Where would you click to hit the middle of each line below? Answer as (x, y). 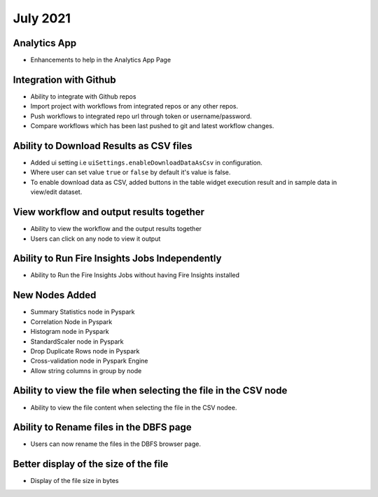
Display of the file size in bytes (75, 481)
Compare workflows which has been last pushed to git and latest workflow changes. (152, 126)
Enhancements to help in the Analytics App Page (101, 60)
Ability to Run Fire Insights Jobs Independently (117, 259)
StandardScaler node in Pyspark (77, 341)
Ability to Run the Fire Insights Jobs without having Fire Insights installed (135, 275)
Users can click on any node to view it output (96, 239)
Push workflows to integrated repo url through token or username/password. (141, 116)
